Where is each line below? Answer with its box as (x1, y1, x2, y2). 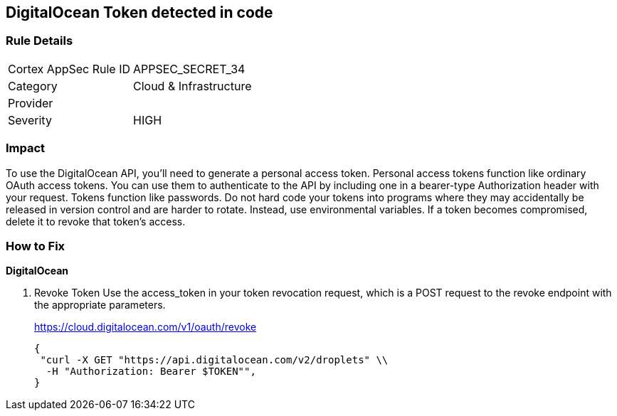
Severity (8, 112, 52, 127)
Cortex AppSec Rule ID (8, 61, 131, 76)
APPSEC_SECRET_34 (133, 61, 246, 76)
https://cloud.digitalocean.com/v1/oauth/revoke (34, 321, 257, 334)
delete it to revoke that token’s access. (6, 215, 186, 228)
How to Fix (6, 238, 65, 253)
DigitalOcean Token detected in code (6, 4, 273, 21)
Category (8, 78, 58, 93)
